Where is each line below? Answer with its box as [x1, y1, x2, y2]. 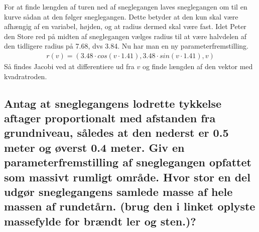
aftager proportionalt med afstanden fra [4, 110, 216, 125]
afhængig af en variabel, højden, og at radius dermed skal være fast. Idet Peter [4, 21, 246, 32]
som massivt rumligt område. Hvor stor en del [4, 169, 250, 184]
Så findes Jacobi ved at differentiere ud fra [4, 61, 135, 71]
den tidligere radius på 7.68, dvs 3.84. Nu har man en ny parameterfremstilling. [4, 41, 249, 51]
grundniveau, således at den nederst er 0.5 [4, 125, 229, 140]
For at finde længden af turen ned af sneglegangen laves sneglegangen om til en [4, 2, 247, 12]
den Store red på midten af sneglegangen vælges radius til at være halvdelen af [4, 31, 246, 41]
